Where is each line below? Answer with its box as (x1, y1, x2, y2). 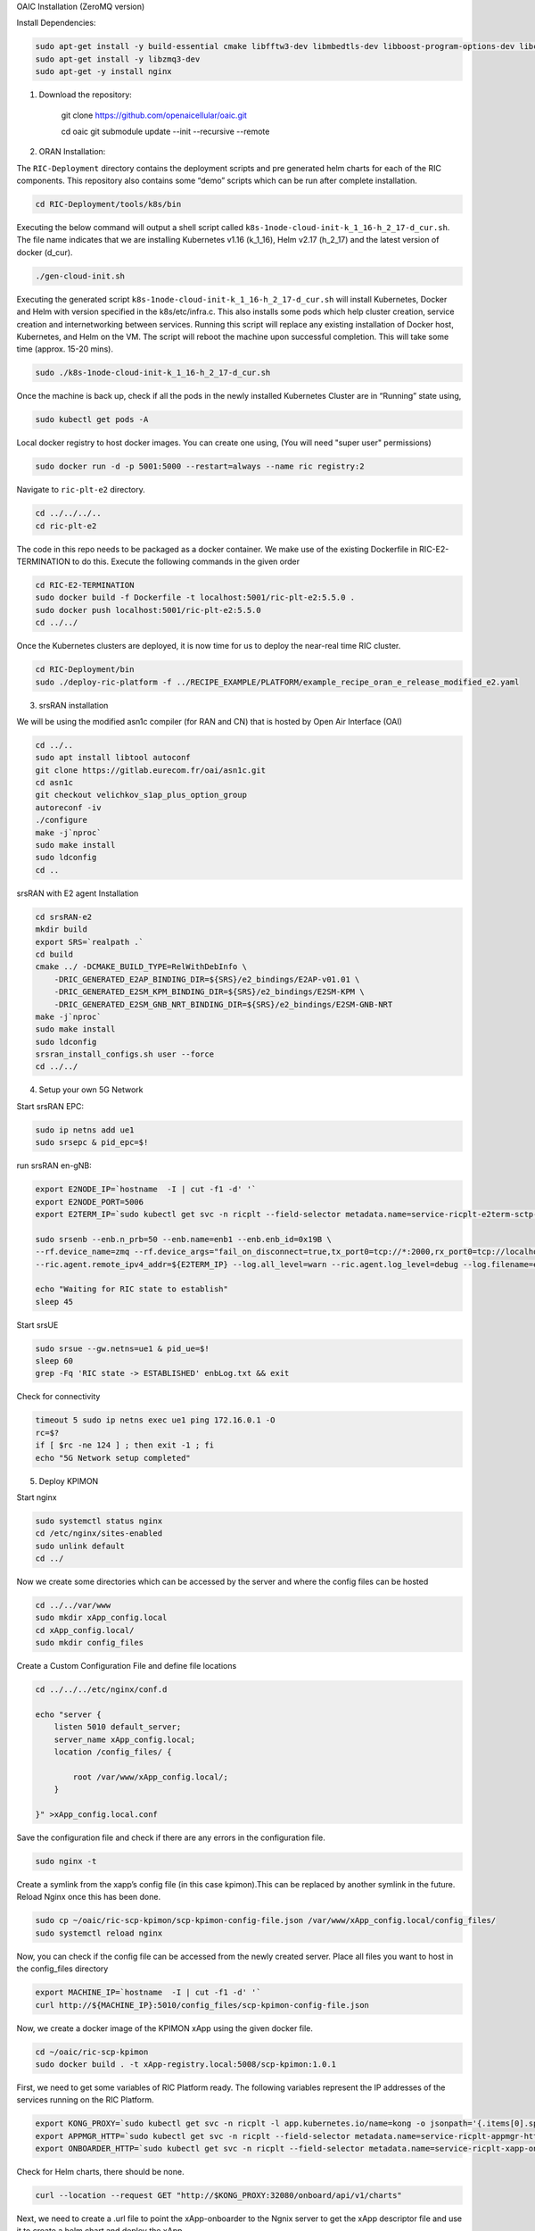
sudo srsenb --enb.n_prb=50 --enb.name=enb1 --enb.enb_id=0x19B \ (35, 1234, 332, 1244)
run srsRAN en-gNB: (16, 1160, 93, 1171)
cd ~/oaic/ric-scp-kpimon (35, 2046, 149, 2057)
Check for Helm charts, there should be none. (16, 2167, 185, 2177)
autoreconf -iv (35, 802, 102, 812)
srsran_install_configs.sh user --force (35, 1049, 214, 1059)
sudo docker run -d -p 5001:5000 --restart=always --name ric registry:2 (35, 461, 365, 472)
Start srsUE (16, 1319, 59, 1330)
